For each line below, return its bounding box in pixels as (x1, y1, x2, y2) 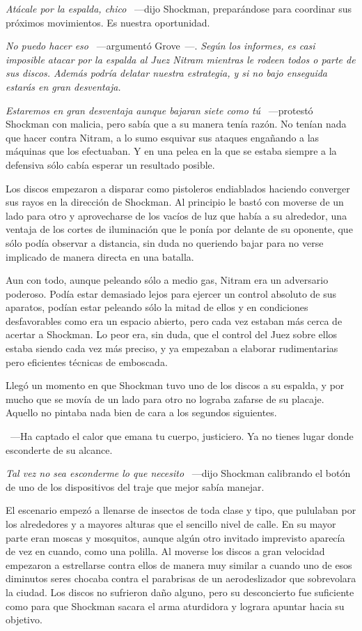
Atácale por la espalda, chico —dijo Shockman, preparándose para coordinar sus (6, 1, 352, 15)
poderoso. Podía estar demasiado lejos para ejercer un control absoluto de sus (6, 286, 337, 301)
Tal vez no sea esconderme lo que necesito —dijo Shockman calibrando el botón (6, 466, 351, 480)
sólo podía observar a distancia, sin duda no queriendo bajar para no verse (6, 235, 324, 250)
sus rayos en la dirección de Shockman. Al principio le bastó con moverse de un (6, 195, 344, 209)
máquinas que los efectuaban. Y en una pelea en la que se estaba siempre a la (6, 144, 337, 158)
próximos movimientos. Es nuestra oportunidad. (6, 15, 210, 29)
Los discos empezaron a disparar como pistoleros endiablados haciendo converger (6, 181, 350, 195)
